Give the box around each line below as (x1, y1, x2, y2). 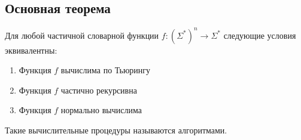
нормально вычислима (60, 104, 142, 116)
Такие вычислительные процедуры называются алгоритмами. (5, 124, 227, 136)
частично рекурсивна (60, 83, 137, 96)
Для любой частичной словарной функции (5, 29, 159, 41)
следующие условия (223, 29, 296, 41)
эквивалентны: (5, 43, 57, 56)
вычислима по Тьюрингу (60, 64, 151, 76)
